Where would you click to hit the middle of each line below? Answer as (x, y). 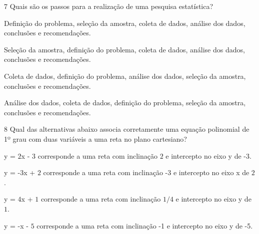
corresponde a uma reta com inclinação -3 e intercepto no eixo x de (146, 172)
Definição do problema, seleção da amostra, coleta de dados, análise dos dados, (125, 23)
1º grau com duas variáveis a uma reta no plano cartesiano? (95, 138)
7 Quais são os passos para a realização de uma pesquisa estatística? (109, 6)
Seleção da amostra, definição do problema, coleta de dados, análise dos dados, (124, 49)
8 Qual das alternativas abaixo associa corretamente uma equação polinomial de (127, 129)
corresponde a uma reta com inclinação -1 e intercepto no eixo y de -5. (145, 225)
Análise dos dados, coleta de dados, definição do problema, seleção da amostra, (125, 103)
